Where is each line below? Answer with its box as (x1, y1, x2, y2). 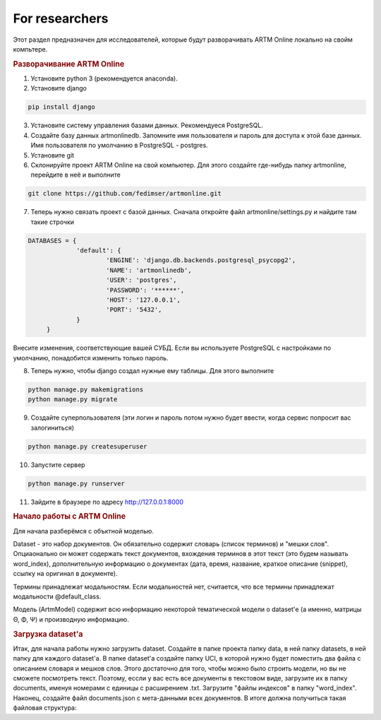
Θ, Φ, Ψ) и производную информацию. (13, 615, 130, 623)
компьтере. (13, 45, 48, 53)
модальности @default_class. (13, 592, 102, 601)
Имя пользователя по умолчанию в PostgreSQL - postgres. (30, 141, 208, 150)
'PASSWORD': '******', (106, 286, 185, 294)
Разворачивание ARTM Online (13, 59, 125, 69)
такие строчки (30, 218, 74, 226)
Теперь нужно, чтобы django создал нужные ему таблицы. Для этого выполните (30, 366, 274, 374)
